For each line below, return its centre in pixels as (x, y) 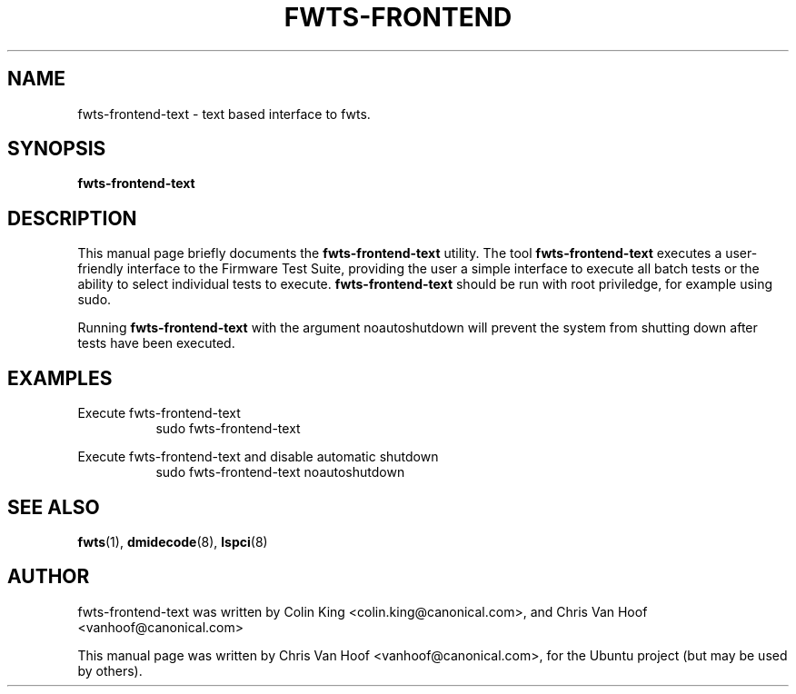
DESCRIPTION (72, 218)
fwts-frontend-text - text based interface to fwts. (224, 114)
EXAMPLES (60, 378)
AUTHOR (49, 577)
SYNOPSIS (57, 149)
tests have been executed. (156, 343)
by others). (110, 670)
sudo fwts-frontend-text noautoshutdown (280, 472)
